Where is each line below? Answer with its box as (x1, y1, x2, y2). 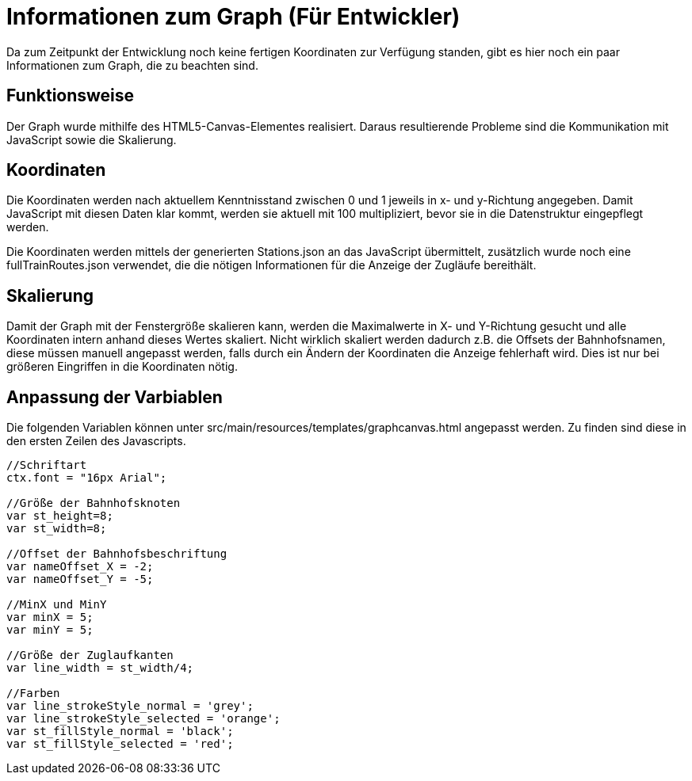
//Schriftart (6, 459, 87, 472)
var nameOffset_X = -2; (6, 560, 154, 573)
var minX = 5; (6, 611, 94, 624)
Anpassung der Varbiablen (6, 387, 223, 407)
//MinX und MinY (6, 598, 107, 611)
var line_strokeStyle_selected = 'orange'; (6, 712, 281, 726)
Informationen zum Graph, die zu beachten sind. (6, 58, 258, 72)
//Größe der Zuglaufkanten (6, 649, 174, 662)
